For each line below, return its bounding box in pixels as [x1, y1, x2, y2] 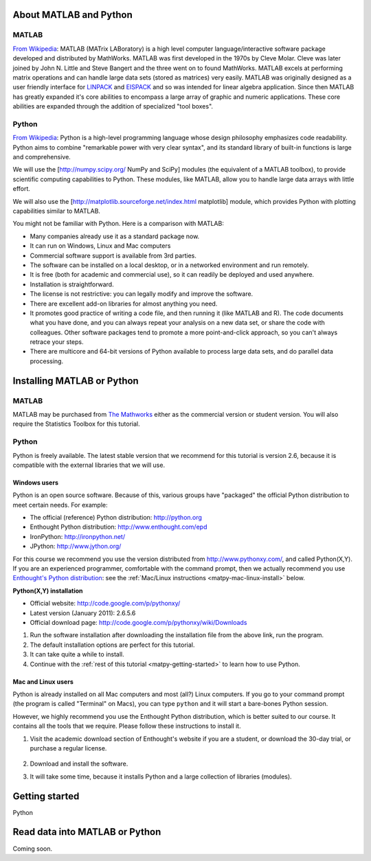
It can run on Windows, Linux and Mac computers [30, 242, 171, 250]
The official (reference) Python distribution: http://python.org [30, 514, 203, 522]
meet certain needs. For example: [12, 501, 108, 509]
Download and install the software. [30, 759, 128, 768]
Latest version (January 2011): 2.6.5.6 [30, 608, 136, 617]
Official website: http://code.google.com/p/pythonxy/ [30, 599, 181, 608]
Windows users [12, 478, 58, 487]
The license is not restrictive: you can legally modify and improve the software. [30, 290, 254, 298]
